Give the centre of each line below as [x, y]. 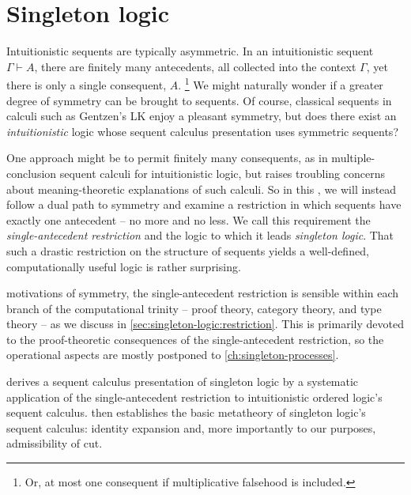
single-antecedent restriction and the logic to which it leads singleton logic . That [200, 235]
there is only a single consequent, [87, 84]
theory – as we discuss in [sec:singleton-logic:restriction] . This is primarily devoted [205, 324]
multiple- [353, 158]
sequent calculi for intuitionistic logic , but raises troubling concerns [222, 173]
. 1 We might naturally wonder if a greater [281, 83]
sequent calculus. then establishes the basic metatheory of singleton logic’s [186, 412]
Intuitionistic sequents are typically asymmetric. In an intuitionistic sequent [190, 51]
